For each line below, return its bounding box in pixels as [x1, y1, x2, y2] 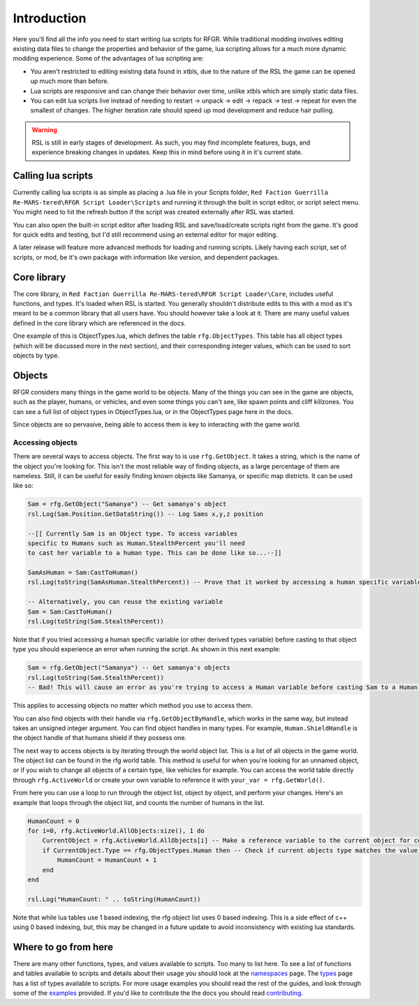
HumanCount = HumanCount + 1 [57, 856, 157, 864]
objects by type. [13, 351, 59, 360]
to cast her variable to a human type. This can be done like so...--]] [27, 549, 282, 557]
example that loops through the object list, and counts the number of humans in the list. [13, 798, 265, 806]
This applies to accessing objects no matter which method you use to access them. [13, 702, 253, 710]
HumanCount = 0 [27, 817, 80, 825]
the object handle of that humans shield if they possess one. [13, 734, 187, 742]
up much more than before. [30, 77, 110, 85]
